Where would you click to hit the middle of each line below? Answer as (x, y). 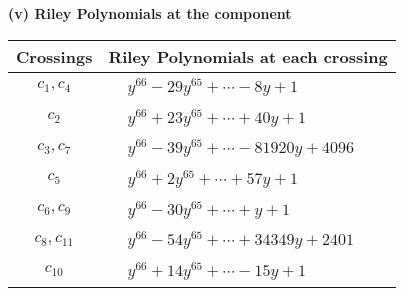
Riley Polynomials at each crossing (248, 56)
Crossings (54, 56)
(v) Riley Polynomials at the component (150, 13)
